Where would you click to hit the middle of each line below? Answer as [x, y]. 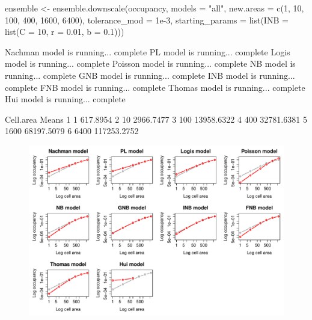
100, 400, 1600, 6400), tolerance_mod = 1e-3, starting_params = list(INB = [147, 20]
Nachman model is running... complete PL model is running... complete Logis [148, 51]
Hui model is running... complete [65, 99]
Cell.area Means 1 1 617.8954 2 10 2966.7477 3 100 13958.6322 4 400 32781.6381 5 [156, 119]
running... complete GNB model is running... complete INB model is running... [150, 75]
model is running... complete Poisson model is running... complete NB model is [150, 63]
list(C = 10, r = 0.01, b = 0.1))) [65, 32]
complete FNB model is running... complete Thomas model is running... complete [155, 87]
